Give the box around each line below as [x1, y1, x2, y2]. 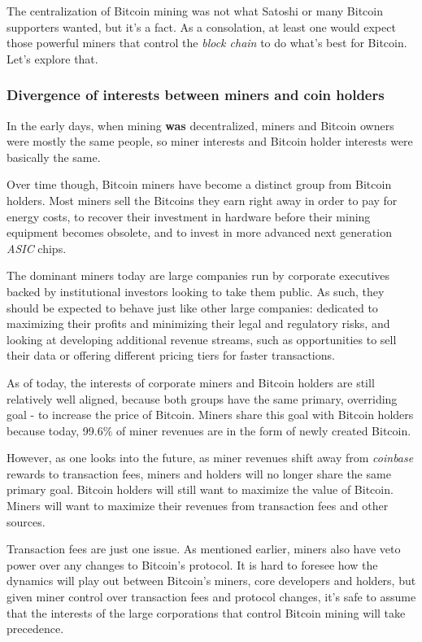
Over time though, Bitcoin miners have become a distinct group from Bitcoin [7, 176, 392, 193]
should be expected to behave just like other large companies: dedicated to [7, 299, 378, 316]
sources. [7, 513, 46, 530]
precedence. [7, 620, 64, 637]
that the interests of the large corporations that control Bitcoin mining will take [7, 604, 406, 621]
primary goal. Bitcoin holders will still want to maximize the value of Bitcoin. [7, 481, 394, 498]
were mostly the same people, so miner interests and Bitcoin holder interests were [7, 133, 413, 150]
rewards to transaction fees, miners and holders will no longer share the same [7, 465, 391, 482]
